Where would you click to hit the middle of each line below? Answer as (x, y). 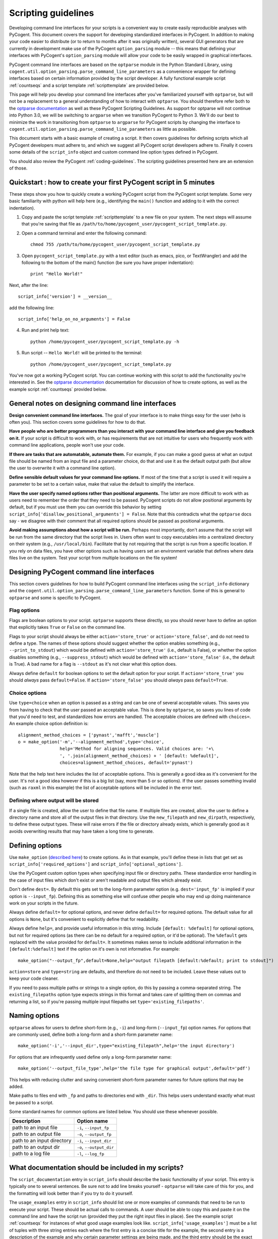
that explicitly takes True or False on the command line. (67, 627)
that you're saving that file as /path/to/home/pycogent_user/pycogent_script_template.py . (124, 224)
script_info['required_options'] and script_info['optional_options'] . (96, 864)
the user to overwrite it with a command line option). (62, 468)
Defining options (35, 845)
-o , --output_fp (94, 1134)
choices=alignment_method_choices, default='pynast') (126, 763)
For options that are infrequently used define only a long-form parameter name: (90, 1057)
